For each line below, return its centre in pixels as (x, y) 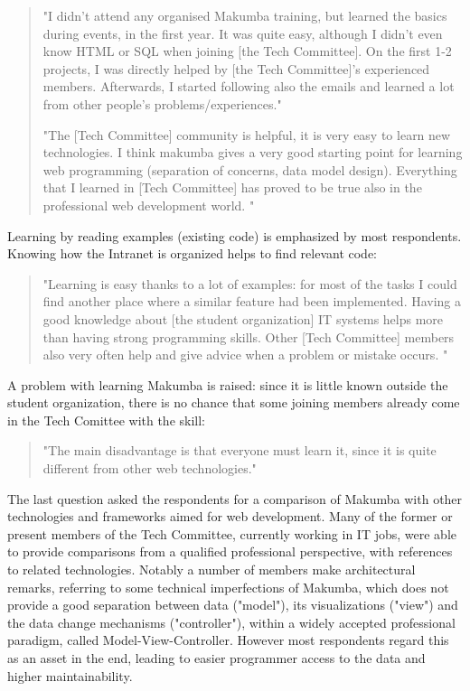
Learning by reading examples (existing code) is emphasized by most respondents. (235, 235)
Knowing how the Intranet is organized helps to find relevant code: (192, 253)
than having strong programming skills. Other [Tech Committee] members (249, 336)
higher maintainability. (70, 675)
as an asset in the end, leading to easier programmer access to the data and (216, 658)
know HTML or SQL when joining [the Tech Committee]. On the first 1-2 (247, 51)
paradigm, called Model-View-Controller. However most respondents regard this (228, 640)
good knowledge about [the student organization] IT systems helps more (243, 318)
